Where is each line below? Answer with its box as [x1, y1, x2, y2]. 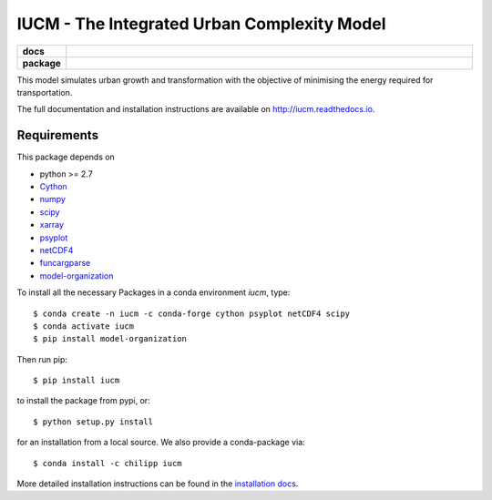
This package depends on [16, 151, 116, 163]
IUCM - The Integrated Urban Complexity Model [16, 14, 386, 34]
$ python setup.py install [33, 416, 154, 427]
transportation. [16, 87, 73, 97]
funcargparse [39, 258, 91, 269]
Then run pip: [16, 353, 68, 364]
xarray [39, 219, 64, 230]
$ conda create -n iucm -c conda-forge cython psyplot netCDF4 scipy [33, 308, 351, 319]
